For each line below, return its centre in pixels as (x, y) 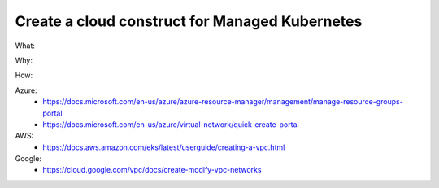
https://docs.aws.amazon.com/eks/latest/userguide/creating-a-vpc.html (164, 147)
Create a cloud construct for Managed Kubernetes (189, 21)
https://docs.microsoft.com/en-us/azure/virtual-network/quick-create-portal (171, 124)
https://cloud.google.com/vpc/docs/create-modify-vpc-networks (152, 170)
